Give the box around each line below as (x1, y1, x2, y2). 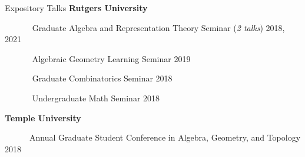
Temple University (5, 111, 81, 124)
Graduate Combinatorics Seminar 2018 (32, 72, 173, 84)
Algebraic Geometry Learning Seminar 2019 (32, 52, 191, 64)
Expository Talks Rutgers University (5, 2, 148, 13)
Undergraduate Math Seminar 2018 (32, 91, 160, 104)
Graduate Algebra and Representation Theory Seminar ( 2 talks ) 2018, (32, 21, 285, 33)
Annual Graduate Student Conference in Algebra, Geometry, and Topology (29, 131, 301, 144)
